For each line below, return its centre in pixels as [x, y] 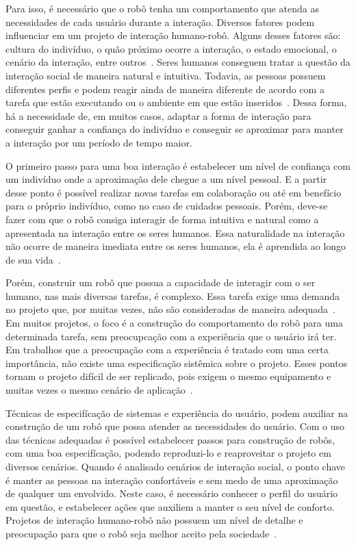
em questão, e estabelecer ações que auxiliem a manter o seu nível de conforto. [170, 506]
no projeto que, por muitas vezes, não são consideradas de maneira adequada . [170, 309]
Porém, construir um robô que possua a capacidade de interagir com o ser [161, 282]
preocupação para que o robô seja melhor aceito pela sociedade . [141, 533]
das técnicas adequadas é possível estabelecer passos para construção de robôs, [170, 439]
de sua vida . [33, 259]
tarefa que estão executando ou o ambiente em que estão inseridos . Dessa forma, [176, 102]
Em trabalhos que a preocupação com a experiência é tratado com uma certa [167, 350]
